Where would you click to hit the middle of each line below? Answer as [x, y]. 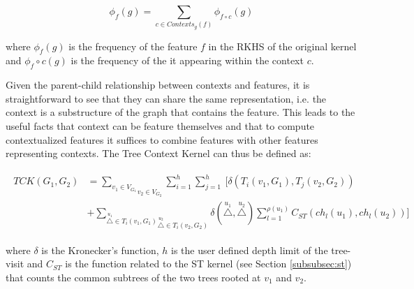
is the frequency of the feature [133, 46]
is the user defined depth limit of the [250, 250]
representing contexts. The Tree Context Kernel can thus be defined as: [158, 153]
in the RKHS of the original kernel [282, 46]
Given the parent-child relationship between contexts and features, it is [158, 85]
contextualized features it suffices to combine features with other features [162, 139]
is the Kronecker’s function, [100, 250]
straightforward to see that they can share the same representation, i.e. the [166, 98]
